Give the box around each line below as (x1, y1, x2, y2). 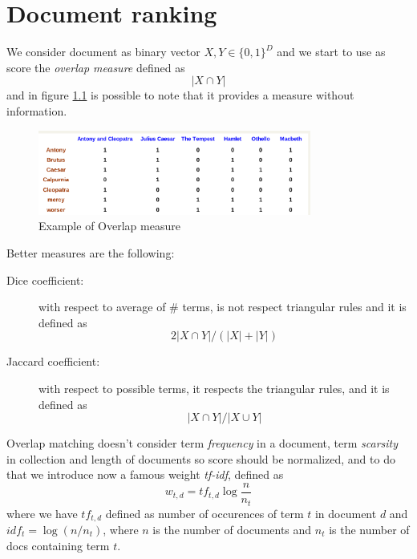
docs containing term (6, 537, 110, 553)
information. (6, 102, 67, 119)
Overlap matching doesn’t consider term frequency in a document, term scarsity (6, 435, 399, 452)
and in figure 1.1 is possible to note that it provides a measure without (6, 87, 354, 103)
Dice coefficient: (6, 271, 84, 288)
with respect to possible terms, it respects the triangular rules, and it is (38, 380, 390, 397)
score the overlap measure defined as (6, 59, 185, 75)
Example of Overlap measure (38, 217, 180, 234)
